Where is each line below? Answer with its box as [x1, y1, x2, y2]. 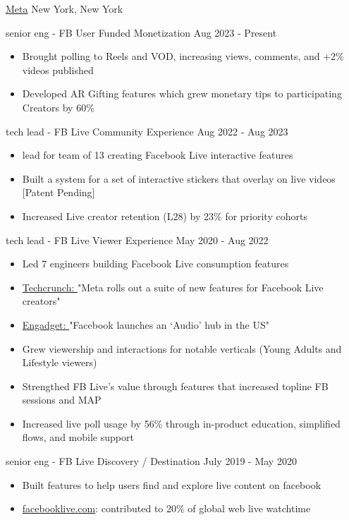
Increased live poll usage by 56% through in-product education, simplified [22, 416, 341, 430]
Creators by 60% [22, 99, 94, 114]
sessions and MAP [22, 392, 102, 407]
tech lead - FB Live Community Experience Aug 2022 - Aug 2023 [6, 123, 288, 138]
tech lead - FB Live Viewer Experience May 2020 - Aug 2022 [6, 232, 269, 247]
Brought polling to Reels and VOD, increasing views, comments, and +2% [22, 49, 344, 64]
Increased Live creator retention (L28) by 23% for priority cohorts [22, 208, 307, 223]
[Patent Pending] [22, 185, 95, 200]
